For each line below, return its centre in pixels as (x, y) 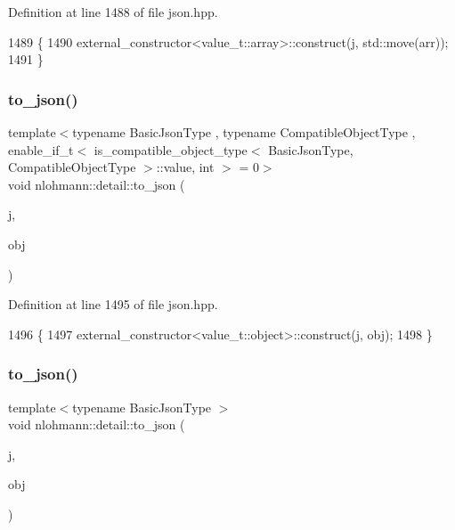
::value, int (185, 167)
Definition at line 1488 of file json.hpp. (113, 12)
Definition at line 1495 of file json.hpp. (113, 304)
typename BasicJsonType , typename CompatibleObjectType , (244, 132)
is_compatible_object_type (171, 149)
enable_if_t (41, 149)
